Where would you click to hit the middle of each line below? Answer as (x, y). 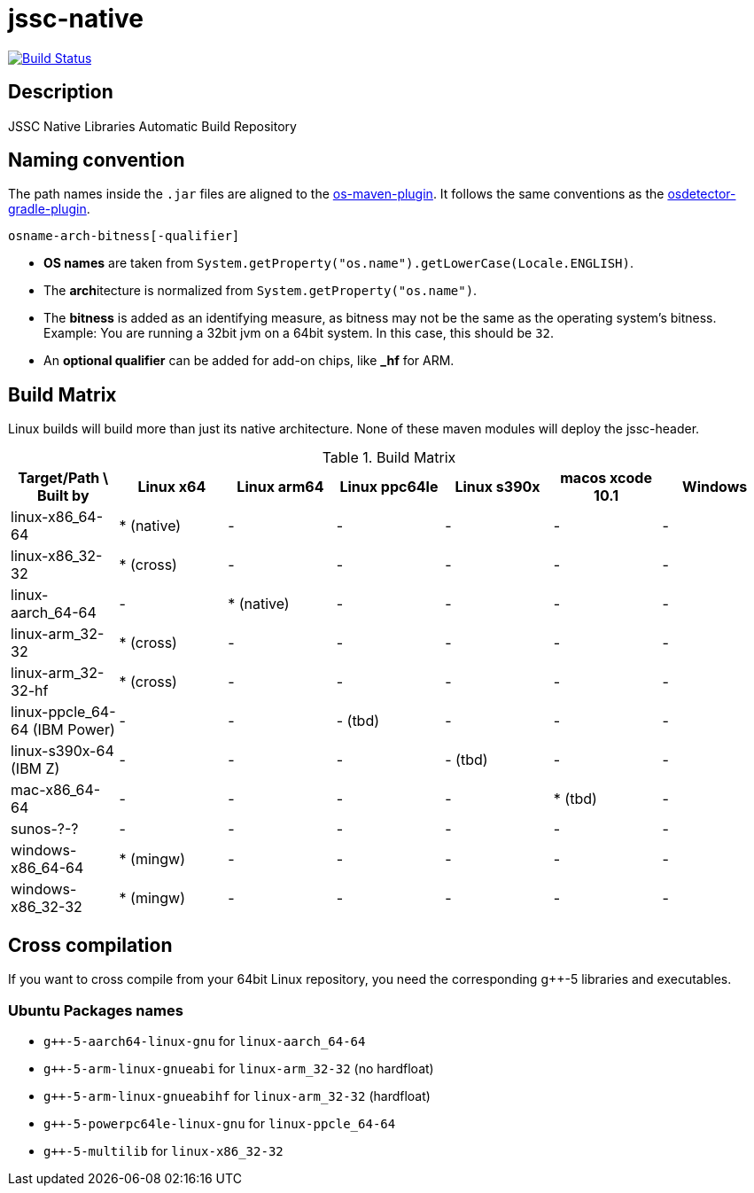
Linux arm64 (280, 487)
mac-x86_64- (56, 790)
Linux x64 (172, 487)
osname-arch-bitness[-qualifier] (124, 236)
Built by (63, 496)
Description (61, 92)
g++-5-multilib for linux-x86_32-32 (163, 1150)
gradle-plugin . (49, 209)
